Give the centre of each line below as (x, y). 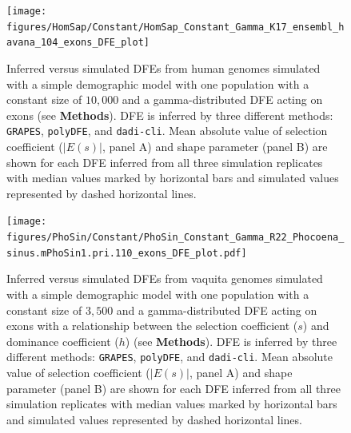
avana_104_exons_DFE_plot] (78, 43)
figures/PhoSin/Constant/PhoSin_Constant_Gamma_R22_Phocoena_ (175, 238)
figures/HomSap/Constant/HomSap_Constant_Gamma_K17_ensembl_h (175, 27)
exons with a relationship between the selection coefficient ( (152, 326)
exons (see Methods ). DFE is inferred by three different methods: (170, 115)
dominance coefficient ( (63, 341)
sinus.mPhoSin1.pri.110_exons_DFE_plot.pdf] (127, 253)
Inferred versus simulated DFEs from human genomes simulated (164, 68)
